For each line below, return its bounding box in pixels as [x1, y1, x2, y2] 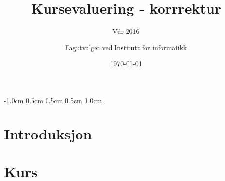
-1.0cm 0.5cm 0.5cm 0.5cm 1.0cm [4, 95, 102, 105]
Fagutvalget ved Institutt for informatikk [65, 42, 187, 52]
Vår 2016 [112, 26, 140, 36]
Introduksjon [4, 123, 92, 143]
